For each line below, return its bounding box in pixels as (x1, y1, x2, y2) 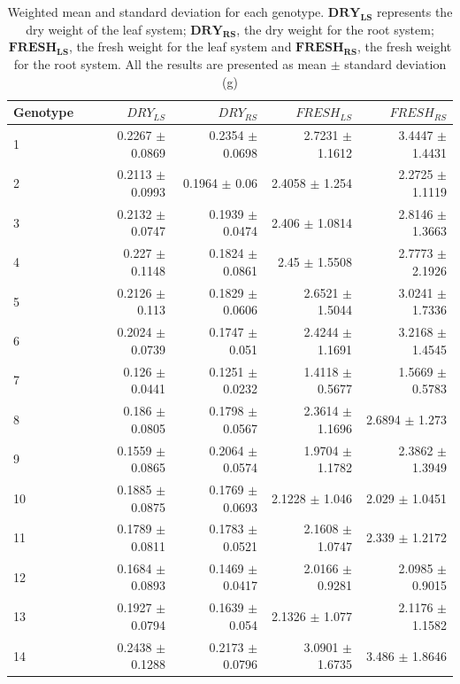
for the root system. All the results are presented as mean (13, 54, 327, 73)
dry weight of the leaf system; (26, 19, 187, 38)
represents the (376, 3, 453, 20)
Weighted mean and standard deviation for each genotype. (7, 3, 325, 20)
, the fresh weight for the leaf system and (68, 37, 292, 56)
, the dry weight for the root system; (236, 19, 434, 38)
